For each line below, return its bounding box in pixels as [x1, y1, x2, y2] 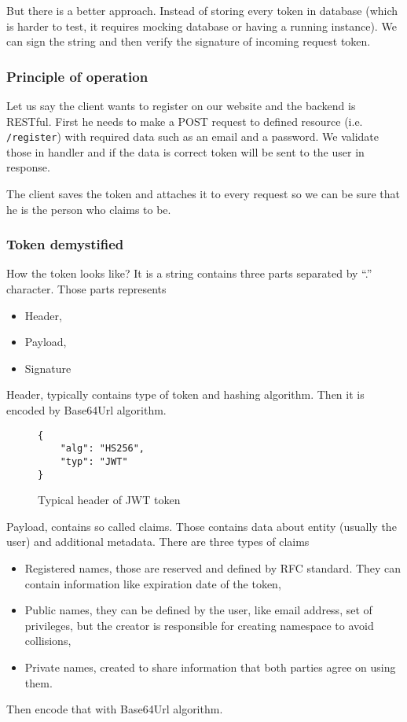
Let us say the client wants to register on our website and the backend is [6, 98, 356, 113]
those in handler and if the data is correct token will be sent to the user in [6, 143, 365, 160]
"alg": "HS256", [60, 443, 145, 455]
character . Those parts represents [6, 281, 167, 297]
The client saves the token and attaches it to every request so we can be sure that [6, 186, 400, 202]
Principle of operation [6, 66, 148, 86]
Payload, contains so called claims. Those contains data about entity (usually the [6, 518, 397, 534]
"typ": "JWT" [60, 455, 128, 467]
